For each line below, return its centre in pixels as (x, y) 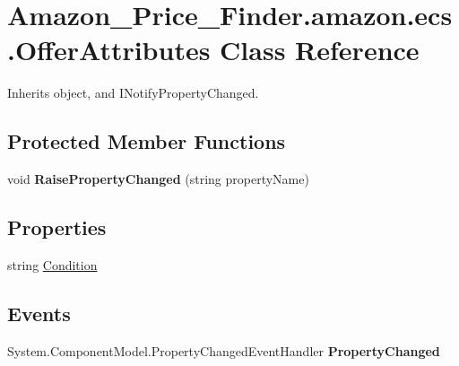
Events (39, 313)
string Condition (52, 264)
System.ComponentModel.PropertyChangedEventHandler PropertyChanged (224, 350)
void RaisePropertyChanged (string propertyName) (158, 179)
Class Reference (320, 50)
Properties (57, 227)
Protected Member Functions (147, 141)
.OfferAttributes (109, 50)
